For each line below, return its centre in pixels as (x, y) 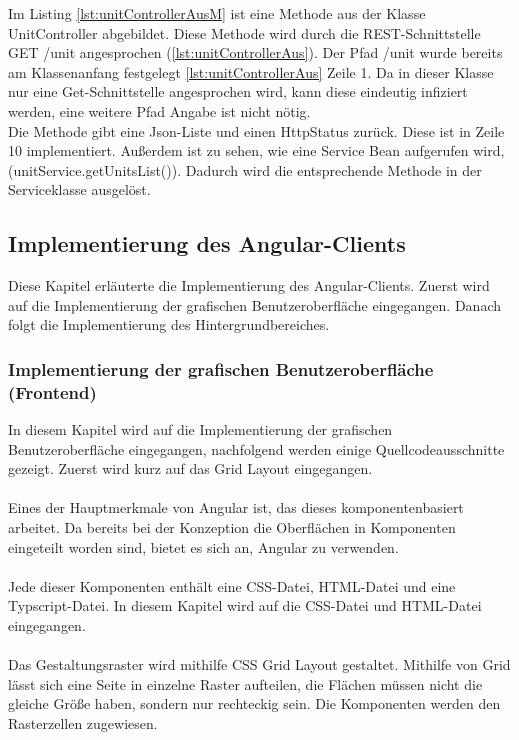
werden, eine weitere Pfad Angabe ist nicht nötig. (159, 110)
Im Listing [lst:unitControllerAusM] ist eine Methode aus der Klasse (217, 13)
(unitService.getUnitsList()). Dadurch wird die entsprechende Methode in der (245, 169)
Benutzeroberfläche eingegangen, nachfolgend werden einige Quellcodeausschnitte (256, 448)
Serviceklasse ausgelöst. (79, 189)
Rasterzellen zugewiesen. (83, 722)
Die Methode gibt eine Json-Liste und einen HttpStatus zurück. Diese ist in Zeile (256, 130)
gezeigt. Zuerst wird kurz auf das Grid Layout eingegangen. (190, 468)
